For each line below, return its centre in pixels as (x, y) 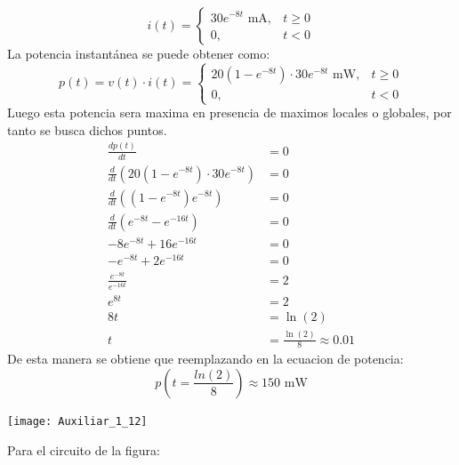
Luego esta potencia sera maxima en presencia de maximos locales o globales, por (229, 112)
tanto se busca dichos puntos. (87, 129)
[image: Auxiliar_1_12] (77, 421)
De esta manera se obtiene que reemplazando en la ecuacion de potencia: (205, 359)
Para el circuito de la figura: (84, 449)
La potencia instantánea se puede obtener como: (139, 53)
